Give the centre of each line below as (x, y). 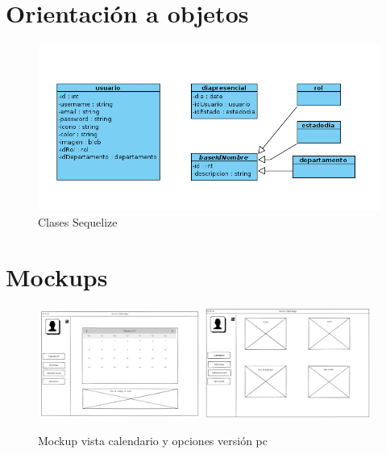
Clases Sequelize (78, 221)
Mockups (57, 277)
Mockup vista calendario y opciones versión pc (153, 440)
